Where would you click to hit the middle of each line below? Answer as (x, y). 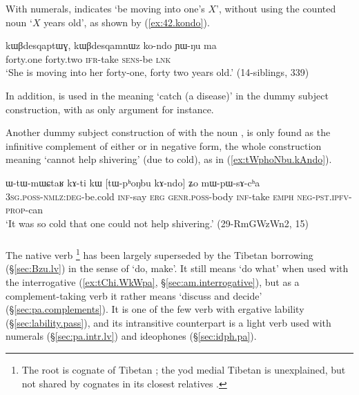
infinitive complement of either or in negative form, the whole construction (164, 145)
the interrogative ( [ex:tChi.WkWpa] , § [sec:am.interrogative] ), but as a (153, 282)
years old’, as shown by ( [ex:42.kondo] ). (127, 22)
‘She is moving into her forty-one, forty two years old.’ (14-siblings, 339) (157, 72)
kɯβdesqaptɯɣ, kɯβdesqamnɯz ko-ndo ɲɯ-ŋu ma (111, 45)
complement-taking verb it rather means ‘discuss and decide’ (134, 295)
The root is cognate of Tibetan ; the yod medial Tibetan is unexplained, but (184, 370)
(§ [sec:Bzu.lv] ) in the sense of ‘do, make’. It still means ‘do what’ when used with (177, 268)
